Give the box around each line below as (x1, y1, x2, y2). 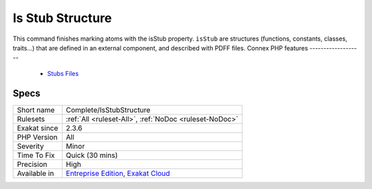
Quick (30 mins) (65, 150, 118, 160)
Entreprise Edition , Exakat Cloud (65, 168, 170, 178)
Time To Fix (17, 150, 55, 160)
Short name (17, 105, 55, 115)
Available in (17, 168, 54, 178)
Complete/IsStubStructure (65, 105, 151, 115)
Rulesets (17, 114, 45, 123)
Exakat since (17, 123, 59, 132)
